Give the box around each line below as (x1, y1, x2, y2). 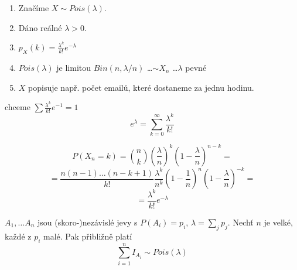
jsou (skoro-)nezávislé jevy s (37, 216, 138, 228)
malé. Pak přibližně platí (43, 230, 132, 242)
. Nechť (227, 216, 254, 228)
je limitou (56, 61, 91, 74)
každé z (5, 230, 32, 242)
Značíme (18, 2, 49, 13)
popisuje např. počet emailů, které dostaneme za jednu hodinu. (28, 81, 254, 93)
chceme (5, 101, 30, 113)
